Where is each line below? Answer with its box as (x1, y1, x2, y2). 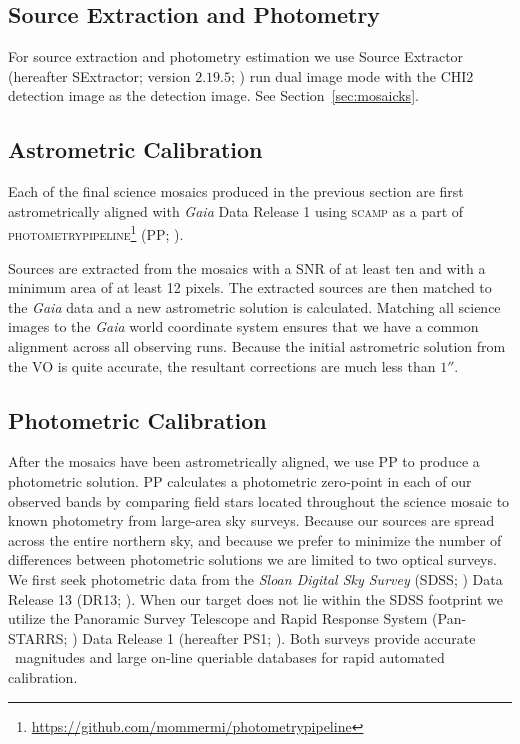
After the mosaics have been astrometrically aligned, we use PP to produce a (8, 451, 480, 472)
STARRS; (8, 627, 68, 648)
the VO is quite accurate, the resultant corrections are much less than (8, 355, 436, 376)
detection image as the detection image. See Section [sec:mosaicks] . (8, 85, 419, 106)
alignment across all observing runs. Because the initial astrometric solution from (8, 336, 506, 356)
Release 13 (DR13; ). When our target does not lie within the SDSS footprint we (8, 588, 503, 609)
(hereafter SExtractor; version (8, 65, 191, 86)
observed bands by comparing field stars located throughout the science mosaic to (8, 490, 510, 511)
